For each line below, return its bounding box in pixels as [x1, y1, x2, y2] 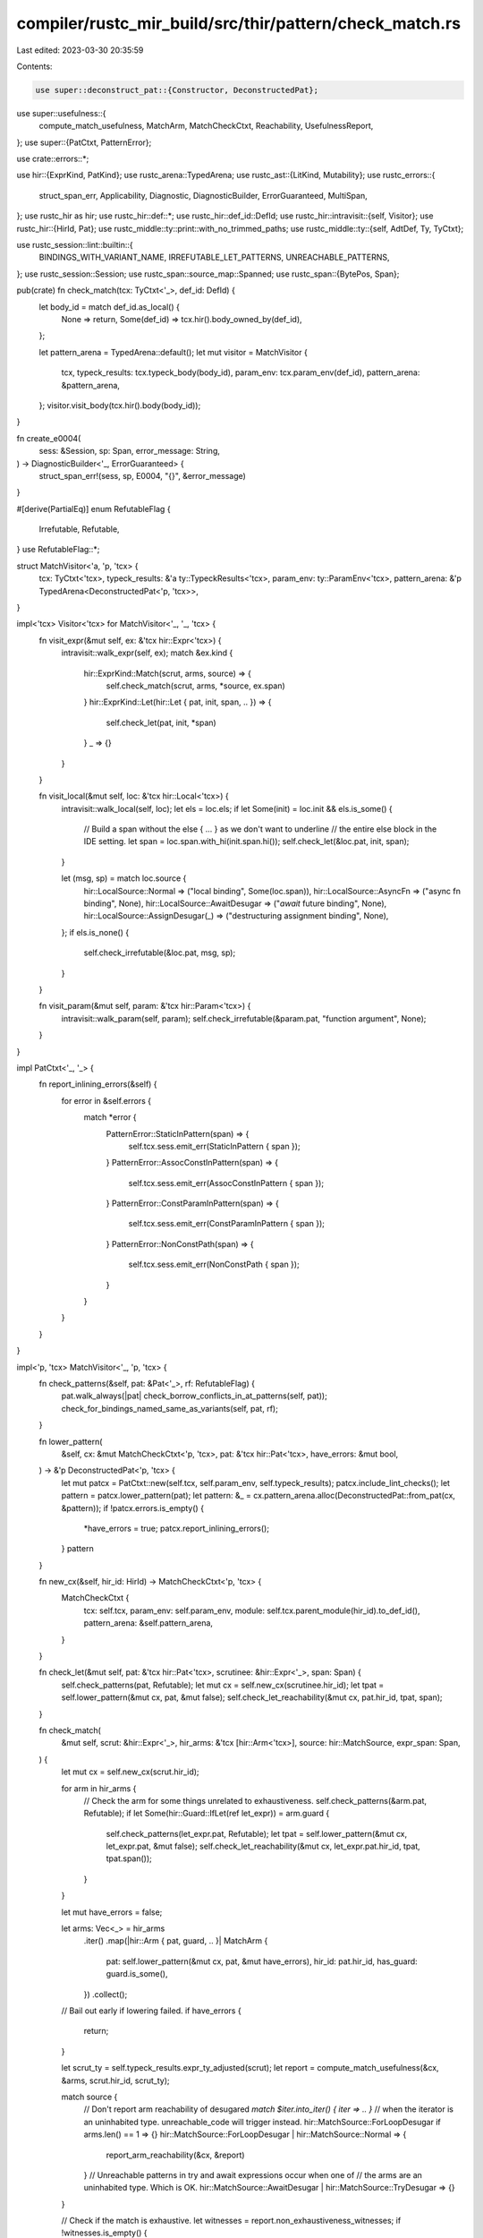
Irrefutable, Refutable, [38, 524, 120, 534]
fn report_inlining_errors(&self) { [38, 1079, 157, 1089]
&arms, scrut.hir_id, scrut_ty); [61, 2075, 170, 2086]
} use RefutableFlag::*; [16, 544, 100, 555]
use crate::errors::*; [16, 153, 89, 165]
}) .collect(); [83, 1988, 128, 2000]
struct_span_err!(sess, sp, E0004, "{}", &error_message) [38, 470, 246, 481]
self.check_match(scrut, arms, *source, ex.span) [106, 680, 285, 691]
